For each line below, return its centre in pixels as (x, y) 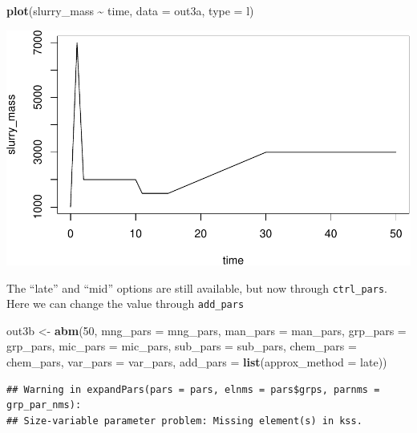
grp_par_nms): (44, 405)
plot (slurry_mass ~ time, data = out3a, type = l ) (130, 10)
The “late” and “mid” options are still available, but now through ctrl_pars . (197, 287)
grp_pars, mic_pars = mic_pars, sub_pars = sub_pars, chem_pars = (182, 346)
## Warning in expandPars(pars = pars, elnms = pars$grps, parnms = (193, 389)
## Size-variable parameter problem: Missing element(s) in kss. (184, 421)
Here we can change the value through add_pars (126, 304)
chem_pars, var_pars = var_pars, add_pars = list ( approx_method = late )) (197, 362)
